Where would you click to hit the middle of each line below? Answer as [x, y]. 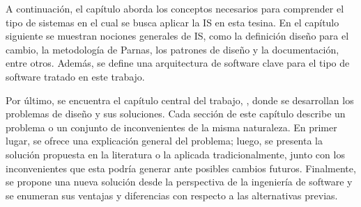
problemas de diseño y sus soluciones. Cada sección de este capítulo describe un [176, 114]
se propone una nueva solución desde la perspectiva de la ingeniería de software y [179, 182]
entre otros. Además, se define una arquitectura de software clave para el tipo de [178, 63]
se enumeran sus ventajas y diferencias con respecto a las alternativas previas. [172, 195]
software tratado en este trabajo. [75, 76]
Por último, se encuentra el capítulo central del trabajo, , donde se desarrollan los [180, 100]
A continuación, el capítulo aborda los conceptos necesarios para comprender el [175, 8]
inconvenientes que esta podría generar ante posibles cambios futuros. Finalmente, [181, 168]
